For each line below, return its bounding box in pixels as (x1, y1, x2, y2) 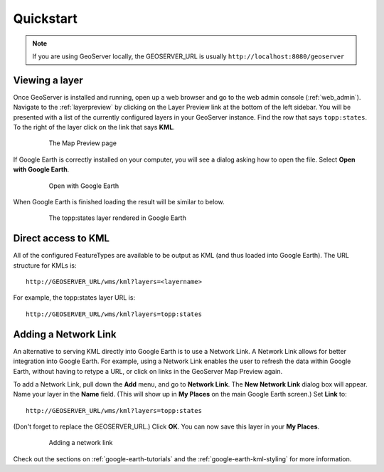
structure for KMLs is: (13, 261, 77, 270)
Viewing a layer (13, 74, 83, 86)
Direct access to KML (13, 232, 110, 245)
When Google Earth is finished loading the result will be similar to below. (13, 197, 225, 206)
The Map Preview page (48, 139, 117, 147)
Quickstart (13, 11, 78, 26)
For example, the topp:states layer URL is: (13, 293, 135, 302)
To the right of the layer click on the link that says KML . (13, 123, 176, 132)
